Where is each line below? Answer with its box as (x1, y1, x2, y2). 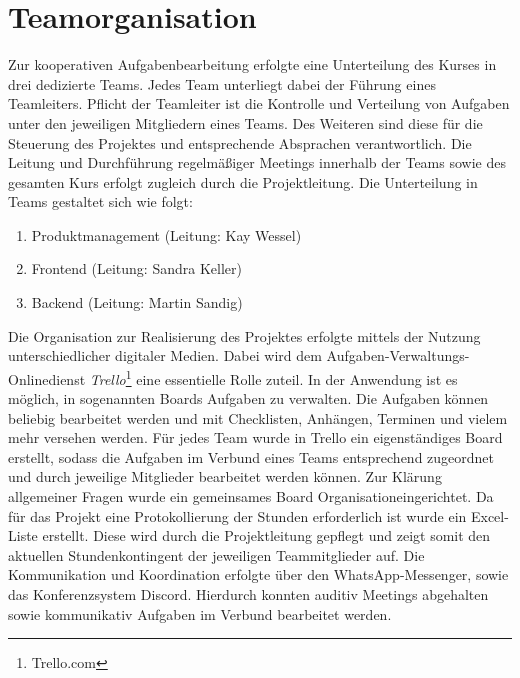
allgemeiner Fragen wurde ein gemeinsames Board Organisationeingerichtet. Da (8, 486, 494, 507)
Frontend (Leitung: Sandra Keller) (31, 258, 242, 279)
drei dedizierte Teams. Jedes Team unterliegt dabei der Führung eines (8, 73, 436, 94)
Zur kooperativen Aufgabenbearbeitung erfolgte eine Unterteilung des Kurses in (8, 54, 497, 75)
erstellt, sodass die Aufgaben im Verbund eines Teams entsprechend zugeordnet (8, 446, 495, 467)
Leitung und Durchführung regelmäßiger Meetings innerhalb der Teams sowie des (8, 152, 506, 173)
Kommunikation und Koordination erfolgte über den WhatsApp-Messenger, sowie (8, 564, 509, 585)
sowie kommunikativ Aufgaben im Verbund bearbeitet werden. (8, 603, 392, 624)
